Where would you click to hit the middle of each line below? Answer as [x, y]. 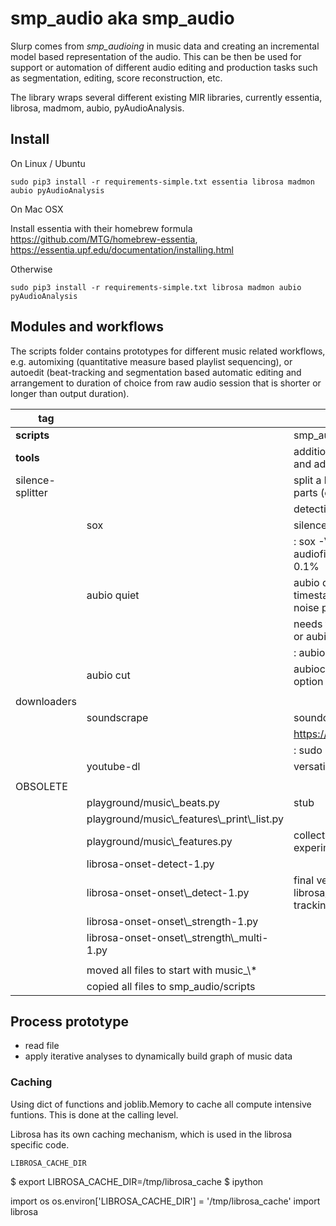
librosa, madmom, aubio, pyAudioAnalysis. [97, 108]
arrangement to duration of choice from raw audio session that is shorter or [166, 383]
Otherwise [31, 269]
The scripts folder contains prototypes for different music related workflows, [168, 351]
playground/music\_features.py [159, 841]
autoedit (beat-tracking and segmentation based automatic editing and [156, 372]
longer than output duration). [70, 393]
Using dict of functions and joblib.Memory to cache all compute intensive [161, 1104]
